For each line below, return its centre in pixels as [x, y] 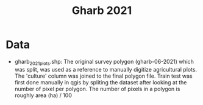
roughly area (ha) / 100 [43, 95]
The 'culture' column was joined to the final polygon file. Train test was [103, 76]
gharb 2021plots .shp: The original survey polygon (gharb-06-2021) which [104, 62]
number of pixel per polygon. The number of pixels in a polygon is [97, 89]
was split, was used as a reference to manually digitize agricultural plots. [106, 69]
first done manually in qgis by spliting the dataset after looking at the [101, 82]
